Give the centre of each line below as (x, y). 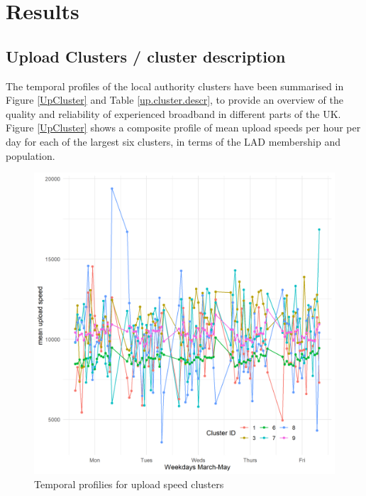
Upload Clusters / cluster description (146, 56)
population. (30, 155)
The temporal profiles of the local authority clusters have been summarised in (175, 86)
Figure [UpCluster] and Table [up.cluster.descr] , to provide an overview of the (174, 100)
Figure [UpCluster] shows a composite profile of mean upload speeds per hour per (183, 128)
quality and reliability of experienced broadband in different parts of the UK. (173, 113)
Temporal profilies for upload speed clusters (129, 484)
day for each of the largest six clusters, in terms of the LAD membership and (173, 141)
